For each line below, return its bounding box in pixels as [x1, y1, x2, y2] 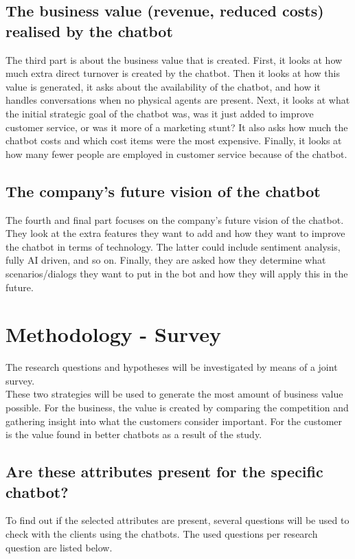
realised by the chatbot [5, 20, 173, 41]
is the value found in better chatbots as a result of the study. [5, 427, 262, 442]
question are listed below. [5, 540, 113, 554]
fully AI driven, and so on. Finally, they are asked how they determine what [5, 253, 326, 267]
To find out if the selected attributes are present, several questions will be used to [5, 513, 350, 527]
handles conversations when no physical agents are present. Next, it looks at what [5, 93, 350, 107]
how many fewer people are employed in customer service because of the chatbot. [5, 146, 347, 161]
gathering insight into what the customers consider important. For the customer [5, 413, 343, 428]
